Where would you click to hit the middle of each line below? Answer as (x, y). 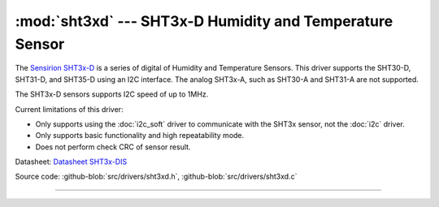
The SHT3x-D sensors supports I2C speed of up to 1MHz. (112, 94)
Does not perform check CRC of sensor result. (113, 147)
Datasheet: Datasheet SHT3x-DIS (71, 162)
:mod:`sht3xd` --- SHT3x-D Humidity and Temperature (204, 21)
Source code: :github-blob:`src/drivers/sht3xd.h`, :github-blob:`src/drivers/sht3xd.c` (156, 177)
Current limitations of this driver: (69, 109)
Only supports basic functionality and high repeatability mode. (140, 136)
